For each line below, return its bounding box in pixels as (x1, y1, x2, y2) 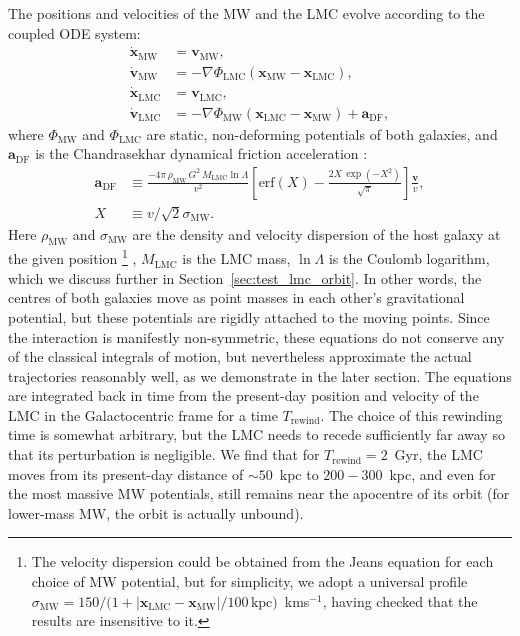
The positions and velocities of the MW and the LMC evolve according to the (8, 3, 485, 23)
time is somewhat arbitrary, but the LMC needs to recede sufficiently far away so (8, 424, 505, 445)
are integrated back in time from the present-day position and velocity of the (8, 385, 479, 406)
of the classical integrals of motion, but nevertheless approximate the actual (8, 346, 472, 367)
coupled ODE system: (8, 22, 141, 43)
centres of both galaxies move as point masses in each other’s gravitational (8, 287, 465, 308)
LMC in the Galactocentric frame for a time (8, 404, 278, 425)
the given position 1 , (8, 245, 137, 269)
